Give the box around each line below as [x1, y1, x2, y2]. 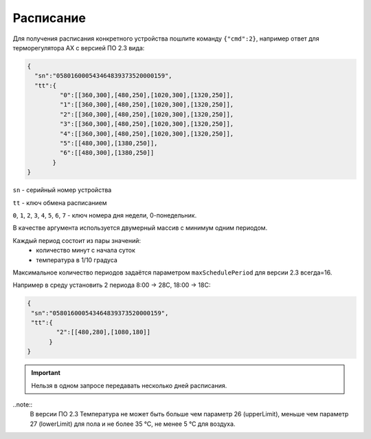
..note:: [12, 400, 33, 409]
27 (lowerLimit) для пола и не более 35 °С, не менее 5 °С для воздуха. [30, 420, 236, 428]
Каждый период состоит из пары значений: [12, 236, 141, 244]
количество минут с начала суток [36, 246, 135, 255]
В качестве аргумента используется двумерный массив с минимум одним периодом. [12, 224, 268, 232]
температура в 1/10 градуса [36, 255, 118, 264]
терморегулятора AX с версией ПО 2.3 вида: [12, 43, 145, 52]
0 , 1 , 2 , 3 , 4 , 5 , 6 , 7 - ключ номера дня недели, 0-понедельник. [12, 211, 197, 219]
